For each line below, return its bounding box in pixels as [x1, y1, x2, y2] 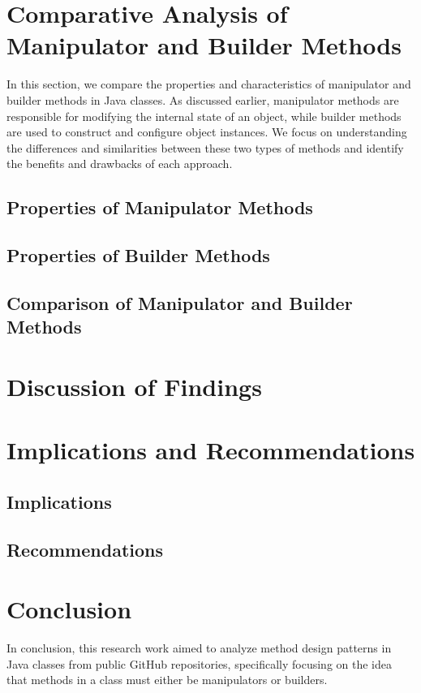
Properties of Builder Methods [6, 243, 270, 268]
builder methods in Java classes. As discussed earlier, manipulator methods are [6, 91, 399, 108]
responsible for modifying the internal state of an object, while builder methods [6, 107, 402, 124]
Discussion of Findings [6, 369, 262, 402]
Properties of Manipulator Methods [6, 195, 313, 220]
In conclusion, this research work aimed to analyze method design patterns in [6, 639, 392, 656]
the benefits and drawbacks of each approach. [6, 155, 233, 172]
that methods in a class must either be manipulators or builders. [6, 671, 328, 688]
